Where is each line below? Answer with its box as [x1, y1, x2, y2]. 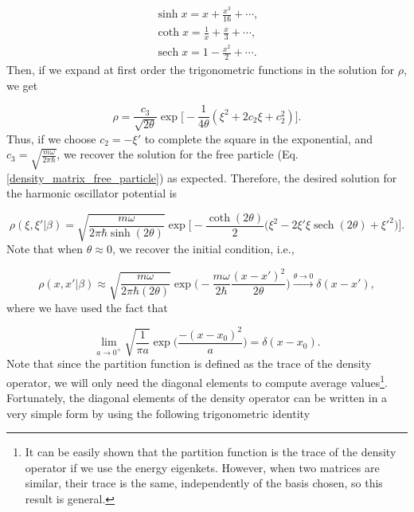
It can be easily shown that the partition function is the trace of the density [25, 444, 396, 460]
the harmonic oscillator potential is [6, 185, 178, 201]
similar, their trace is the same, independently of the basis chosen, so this [25, 475, 383, 491]
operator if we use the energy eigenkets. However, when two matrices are [25, 459, 380, 475]
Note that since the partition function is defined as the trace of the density [6, 355, 372, 372]
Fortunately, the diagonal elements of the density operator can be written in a [6, 389, 388, 406]
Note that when [6, 240, 84, 257]
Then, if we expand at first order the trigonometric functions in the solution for [6, 61, 395, 78]
